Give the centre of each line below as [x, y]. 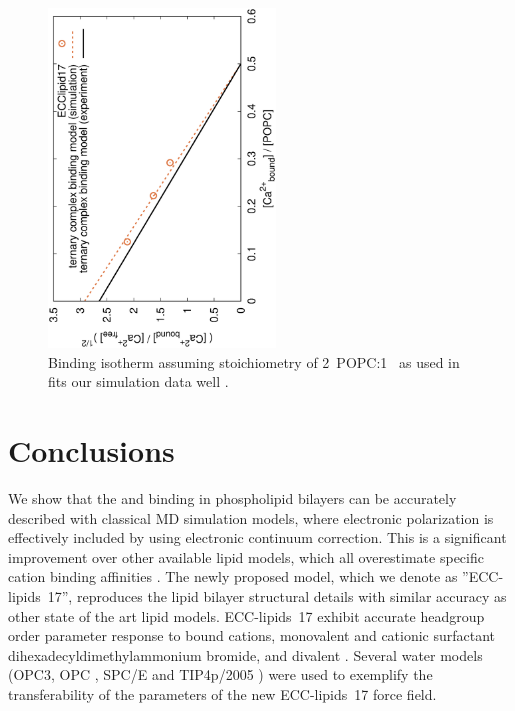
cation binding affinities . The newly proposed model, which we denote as [233, 576]
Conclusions [91, 450]
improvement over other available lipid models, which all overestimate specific [246, 556]
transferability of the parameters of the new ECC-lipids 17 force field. [222, 694]
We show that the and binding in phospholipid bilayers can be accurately [232, 498]
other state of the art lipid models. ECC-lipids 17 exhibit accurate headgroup [246, 615]
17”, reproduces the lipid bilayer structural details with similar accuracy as [277, 596]
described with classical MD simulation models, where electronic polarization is [251, 517]
